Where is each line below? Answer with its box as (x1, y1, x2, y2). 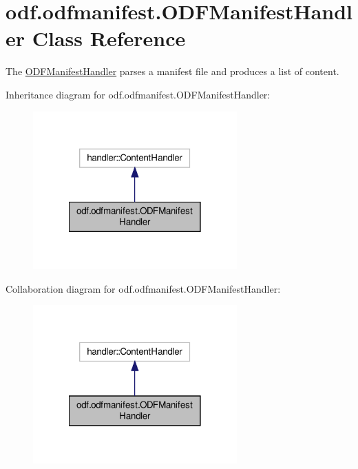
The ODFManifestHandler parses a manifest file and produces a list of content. (6, 64, 339, 79)
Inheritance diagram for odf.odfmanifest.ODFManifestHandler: (6, 87, 271, 101)
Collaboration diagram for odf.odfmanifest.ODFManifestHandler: (6, 281, 281, 295)
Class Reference (32, 24, 186, 52)
